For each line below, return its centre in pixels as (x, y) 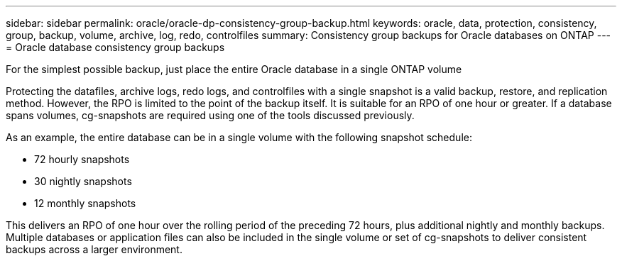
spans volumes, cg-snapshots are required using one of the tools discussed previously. (210, 115)
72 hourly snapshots (82, 159)
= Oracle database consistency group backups (115, 47)
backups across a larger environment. (94, 249)
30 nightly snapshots (83, 181)
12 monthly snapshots (85, 203)
